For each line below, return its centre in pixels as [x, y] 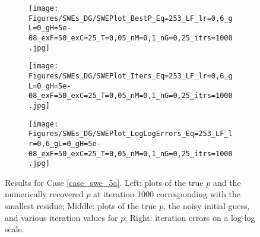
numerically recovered [44, 194]
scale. [15, 229]
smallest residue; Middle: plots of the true [81, 206]
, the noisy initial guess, [207, 206]
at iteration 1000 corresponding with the [167, 194]
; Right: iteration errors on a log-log [190, 217]
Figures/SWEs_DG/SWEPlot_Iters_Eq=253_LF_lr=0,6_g [131, 76]
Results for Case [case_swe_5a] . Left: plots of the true [104, 182]
